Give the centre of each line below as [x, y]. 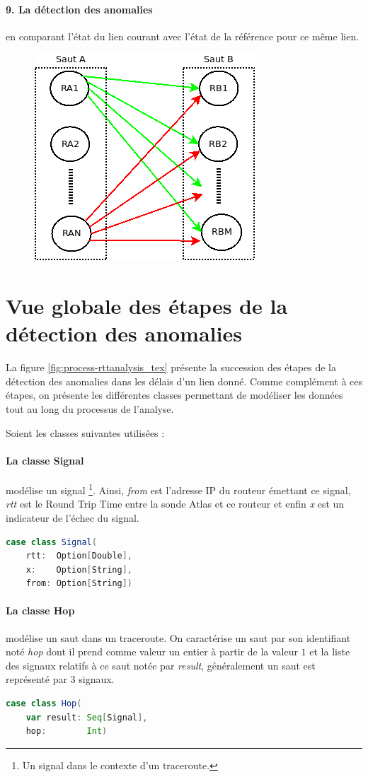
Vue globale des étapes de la [147, 306]
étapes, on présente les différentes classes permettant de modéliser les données [174, 395]
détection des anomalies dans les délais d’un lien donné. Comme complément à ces [184, 381]
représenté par [36, 679]
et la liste [330, 652]
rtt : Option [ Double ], [79, 556]
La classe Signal [45, 460]
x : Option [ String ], [79, 569]
